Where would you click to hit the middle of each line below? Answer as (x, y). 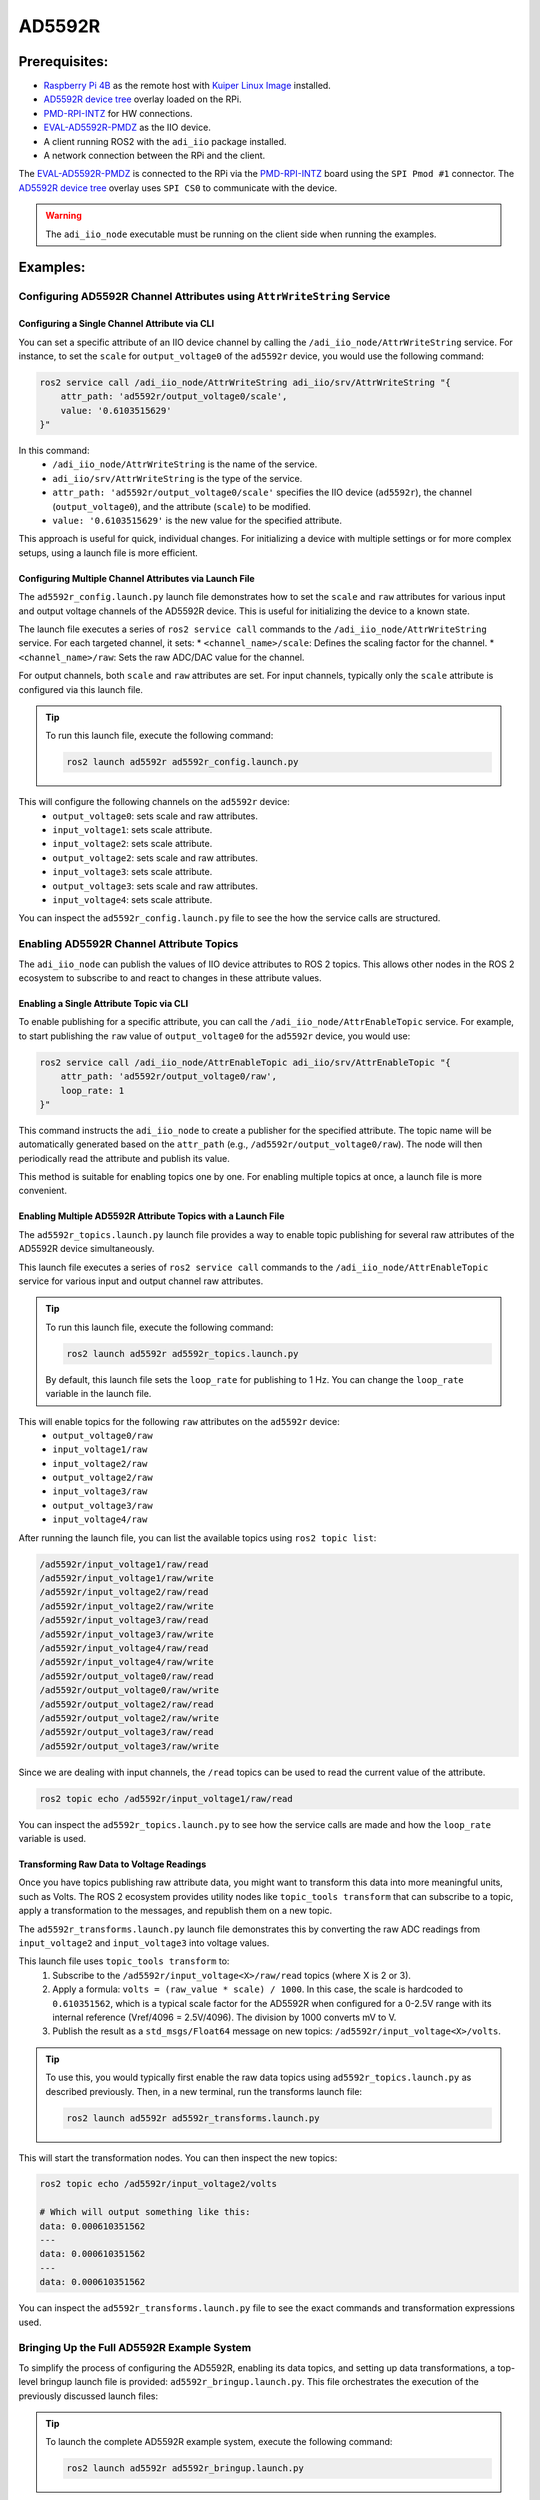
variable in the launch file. (98, 1394)
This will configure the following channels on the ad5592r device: (154, 802)
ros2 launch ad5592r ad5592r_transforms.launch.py (193, 2118)
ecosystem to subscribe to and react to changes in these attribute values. (170, 977)
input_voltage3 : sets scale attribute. (132, 872)
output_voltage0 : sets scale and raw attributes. (155, 816)
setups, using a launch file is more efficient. (108, 552)
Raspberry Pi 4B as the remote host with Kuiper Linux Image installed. (187, 86)
